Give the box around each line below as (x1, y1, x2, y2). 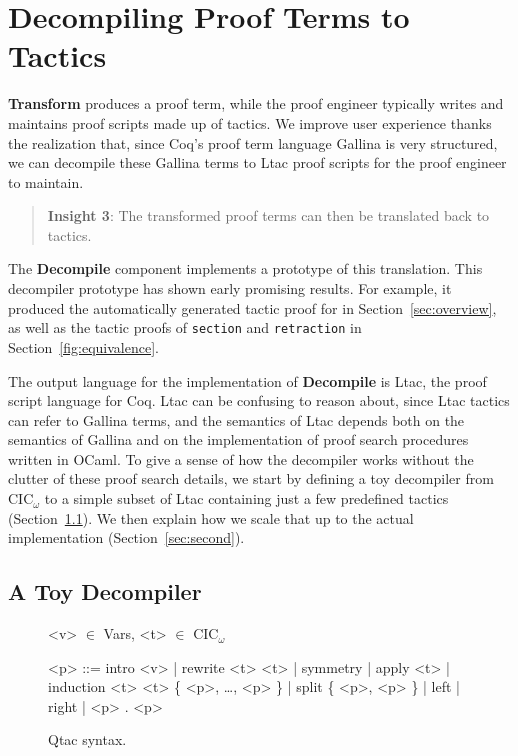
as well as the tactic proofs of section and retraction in (8, 317, 362, 338)
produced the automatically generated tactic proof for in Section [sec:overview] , (8, 297, 497, 318)
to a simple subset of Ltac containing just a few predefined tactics (44, 488, 449, 509)
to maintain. (8, 171, 84, 192)
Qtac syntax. (48, 729, 127, 750)
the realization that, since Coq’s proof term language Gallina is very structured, (8, 132, 498, 153)
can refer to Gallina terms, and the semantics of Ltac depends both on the (8, 409, 465, 430)
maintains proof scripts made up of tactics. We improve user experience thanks (8, 112, 492, 133)
